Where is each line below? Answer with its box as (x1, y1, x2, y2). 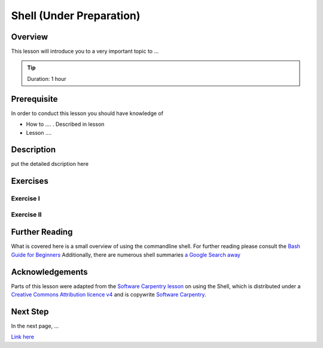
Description (11, 144, 56, 155)
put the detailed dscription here (11, 161, 89, 168)
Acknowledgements (11, 267, 88, 277)
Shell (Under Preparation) (11, 9, 141, 22)
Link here (11, 333, 34, 341)
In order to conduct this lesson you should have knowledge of (11, 110, 164, 117)
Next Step (11, 306, 49, 317)
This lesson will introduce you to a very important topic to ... (11, 48, 159, 55)
